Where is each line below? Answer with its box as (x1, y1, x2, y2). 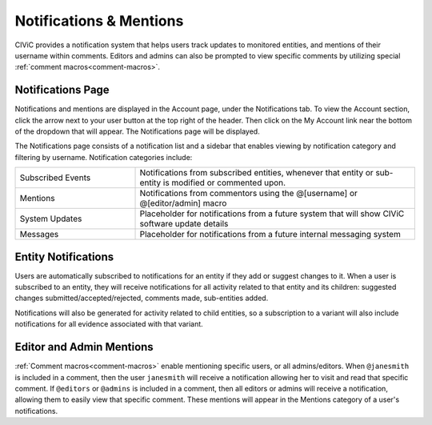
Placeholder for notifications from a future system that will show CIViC (139, 208, 405, 219)
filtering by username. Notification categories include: (14, 152, 193, 162)
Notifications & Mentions (14, 12, 184, 30)
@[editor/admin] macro (139, 198, 227, 209)
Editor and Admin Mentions (14, 340, 154, 354)
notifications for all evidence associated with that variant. (14, 319, 203, 329)
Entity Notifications (14, 250, 114, 263)
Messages (19, 229, 59, 240)
